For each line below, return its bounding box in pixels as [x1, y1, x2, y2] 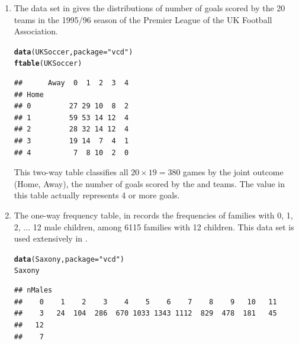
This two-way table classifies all [14, 166, 128, 178]
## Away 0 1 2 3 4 [14, 79, 129, 88]
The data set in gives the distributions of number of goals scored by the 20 [14, 2, 285, 14]
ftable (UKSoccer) [14, 59, 82, 68]
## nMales [14, 286, 53, 295]
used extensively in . [14, 232, 88, 245]
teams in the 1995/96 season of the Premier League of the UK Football [14, 13, 272, 25]
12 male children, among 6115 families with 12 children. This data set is [33, 220, 294, 233]
